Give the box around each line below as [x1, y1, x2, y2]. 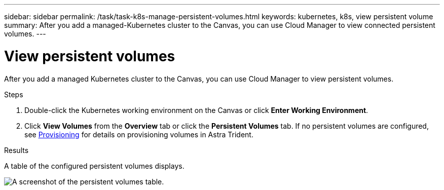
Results [4, 145, 29, 155]
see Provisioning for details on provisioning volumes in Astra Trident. [24, 130, 253, 139]
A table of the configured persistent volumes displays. [4, 161, 184, 170]
